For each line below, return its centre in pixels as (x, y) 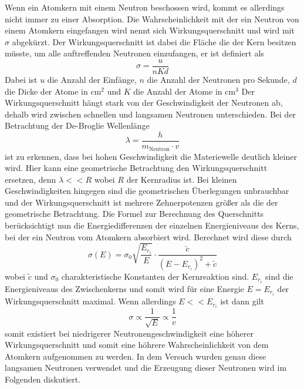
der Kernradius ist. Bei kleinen (182, 179)
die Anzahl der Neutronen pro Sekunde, (218, 80)
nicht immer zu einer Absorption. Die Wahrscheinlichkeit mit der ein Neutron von (152, 19)
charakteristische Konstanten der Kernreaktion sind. (155, 276)
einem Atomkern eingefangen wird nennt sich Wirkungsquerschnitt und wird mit (150, 30)
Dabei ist (21, 80)
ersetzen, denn (31, 179)
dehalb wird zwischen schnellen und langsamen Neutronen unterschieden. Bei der (151, 114)
